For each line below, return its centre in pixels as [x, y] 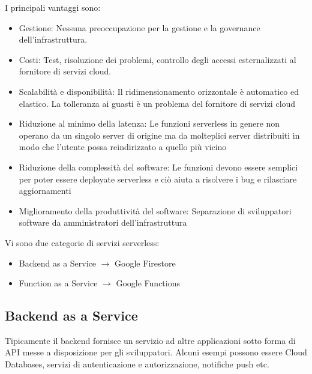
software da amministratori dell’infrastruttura [103, 222]
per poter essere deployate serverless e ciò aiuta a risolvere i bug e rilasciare [158, 179]
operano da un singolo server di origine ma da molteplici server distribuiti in [159, 135]
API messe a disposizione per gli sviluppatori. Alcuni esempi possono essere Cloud [156, 352]
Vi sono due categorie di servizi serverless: [82, 242]
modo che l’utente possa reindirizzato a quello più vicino [123, 147]
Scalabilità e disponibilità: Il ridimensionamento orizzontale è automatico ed [159, 91]
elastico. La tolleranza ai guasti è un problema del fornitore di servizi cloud [157, 103]
